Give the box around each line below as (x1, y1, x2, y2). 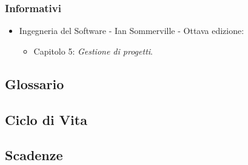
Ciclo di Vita (5, 110, 87, 129)
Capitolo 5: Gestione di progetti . (33, 44, 153, 57)
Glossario (5, 74, 64, 93)
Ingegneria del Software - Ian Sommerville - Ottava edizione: (19, 24, 244, 37)
